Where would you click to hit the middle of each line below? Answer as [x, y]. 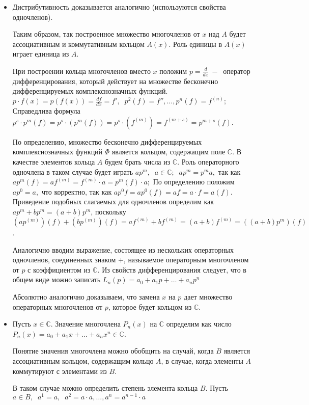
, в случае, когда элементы [202, 360]
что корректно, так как [77, 191]
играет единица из [41, 54]
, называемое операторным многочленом [186, 260]
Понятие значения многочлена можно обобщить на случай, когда [113, 351]
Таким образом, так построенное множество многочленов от [106, 34]
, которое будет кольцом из [150, 306]
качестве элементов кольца [54, 162]
